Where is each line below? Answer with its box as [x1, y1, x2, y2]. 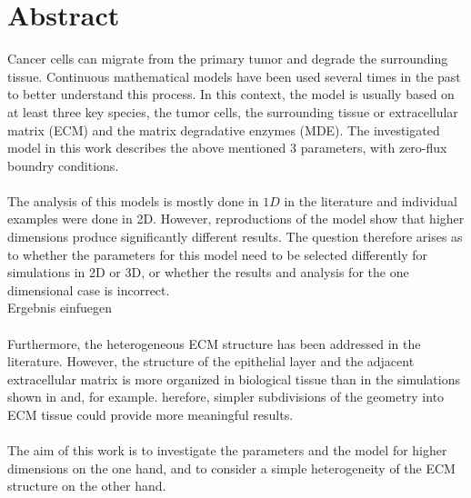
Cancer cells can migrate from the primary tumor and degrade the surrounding [7, 49, 448, 68]
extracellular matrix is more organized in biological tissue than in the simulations [7, 369, 460, 388]
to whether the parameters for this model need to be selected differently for [7, 244, 428, 264]
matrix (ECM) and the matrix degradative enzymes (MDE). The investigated [7, 120, 440, 139]
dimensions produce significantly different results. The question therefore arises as [7, 227, 463, 246]
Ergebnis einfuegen [7, 298, 113, 317]
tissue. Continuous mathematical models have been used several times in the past [7, 66, 461, 85]
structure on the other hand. [7, 476, 166, 495]
